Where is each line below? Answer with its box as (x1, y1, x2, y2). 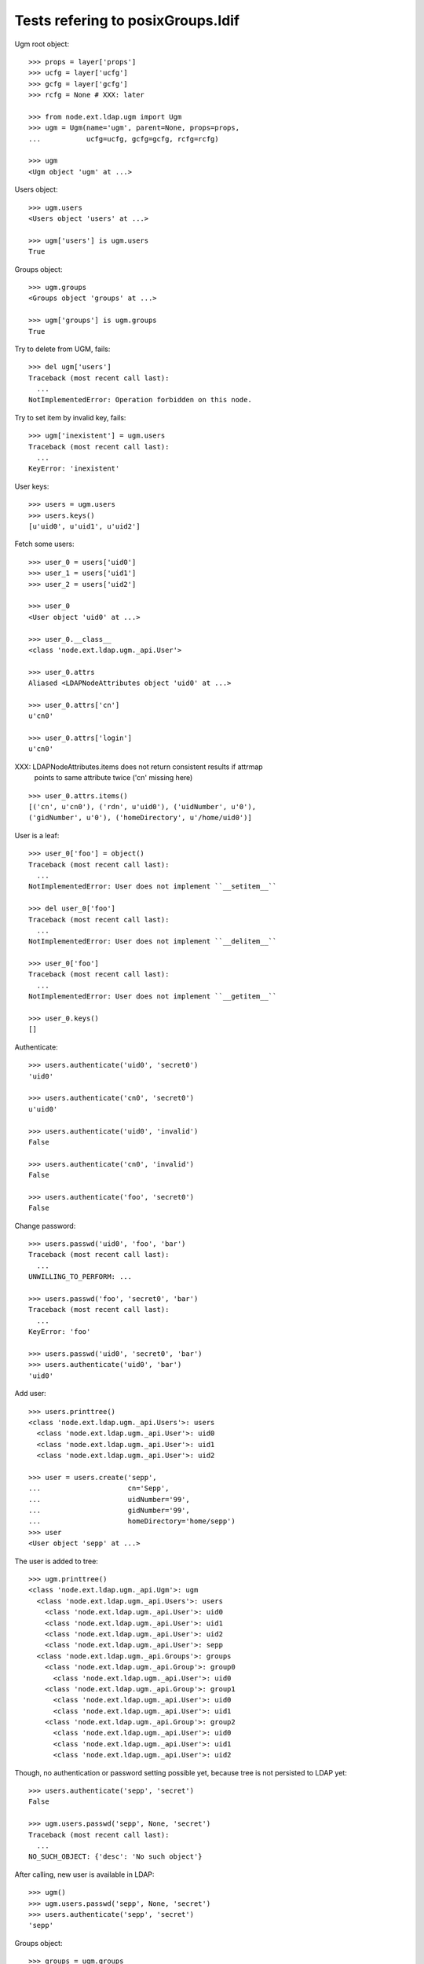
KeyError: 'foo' (28, 1328, 91, 1336)
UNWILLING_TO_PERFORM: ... (28, 1273, 133, 1281)
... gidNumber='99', (28, 1506, 190, 1515)
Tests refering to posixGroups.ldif (14, 12, 239, 29)
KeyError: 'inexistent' (28, 464, 120, 473)
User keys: (14, 482, 49, 491)
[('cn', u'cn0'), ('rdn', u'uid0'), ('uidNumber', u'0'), (28, 802, 257, 811)
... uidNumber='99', (28, 1495, 190, 1504)
